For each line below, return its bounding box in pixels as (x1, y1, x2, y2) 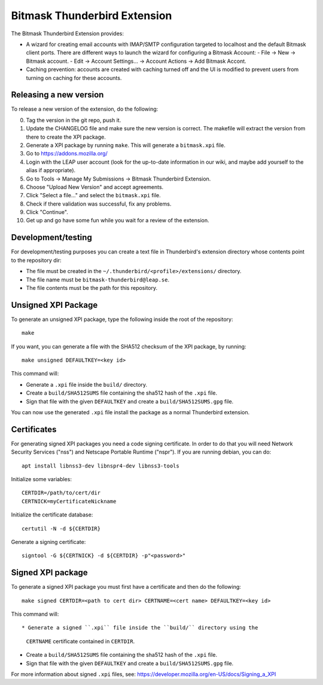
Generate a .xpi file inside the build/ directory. (26, 381, 148, 388)
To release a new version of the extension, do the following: (11, 105, 159, 113)
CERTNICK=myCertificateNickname (22, 498, 117, 504)
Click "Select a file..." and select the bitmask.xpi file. (26, 192, 161, 199)
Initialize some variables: (11, 476, 72, 483)
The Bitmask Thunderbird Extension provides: (11, 30, 124, 37)
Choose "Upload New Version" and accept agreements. (26, 183, 164, 191)
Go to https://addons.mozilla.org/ (26, 150, 108, 157)
